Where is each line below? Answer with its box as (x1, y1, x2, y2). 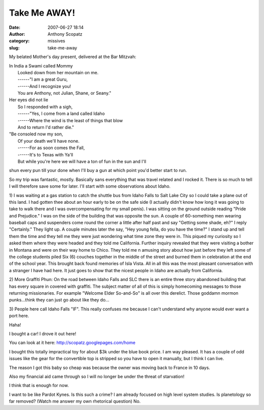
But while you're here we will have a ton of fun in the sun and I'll (18, 158, 147, 164)
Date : (9, 24, 21, 30)
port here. (9, 313, 29, 319)
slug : (9, 44, 20, 51)
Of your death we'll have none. (18, 138, 80, 144)
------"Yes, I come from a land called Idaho (18, 110, 105, 117)
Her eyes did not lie (9, 97, 48, 103)
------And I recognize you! (18, 83, 71, 89)
